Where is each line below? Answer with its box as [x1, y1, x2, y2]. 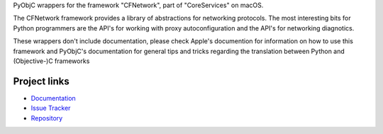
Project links [13, 75, 70, 87]
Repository [30, 113, 63, 122]
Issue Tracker [30, 104, 71, 113]
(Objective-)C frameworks [13, 57, 90, 65]
